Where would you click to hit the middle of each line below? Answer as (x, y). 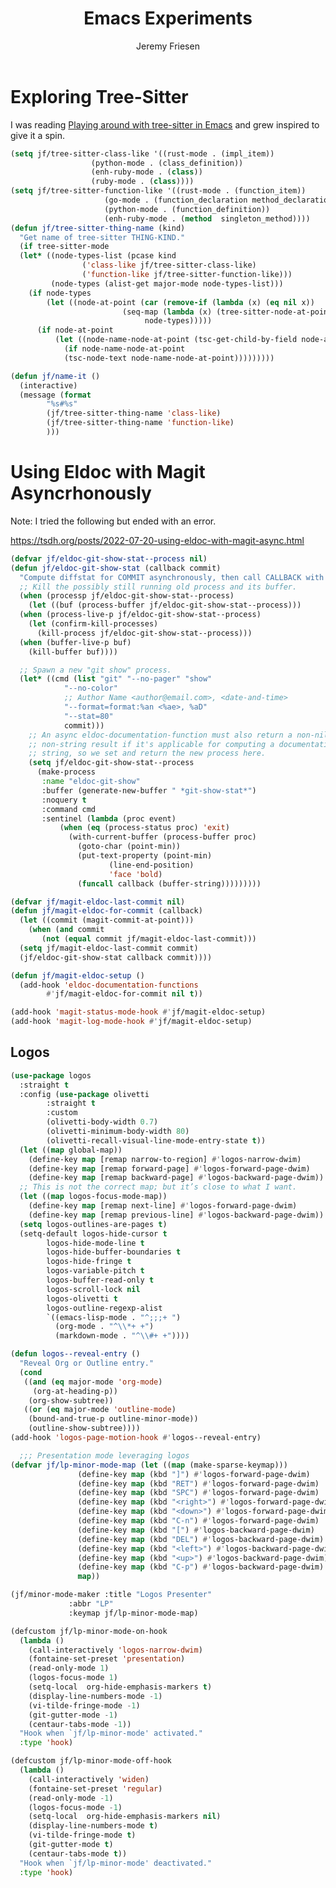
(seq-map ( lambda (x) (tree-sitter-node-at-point (227, 312)
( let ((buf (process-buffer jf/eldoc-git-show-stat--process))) (165, 605)
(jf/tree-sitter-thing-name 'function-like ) (140, 423)
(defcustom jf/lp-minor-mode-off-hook (91, 1761)
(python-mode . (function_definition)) (187, 209)
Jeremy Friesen (168, 46)
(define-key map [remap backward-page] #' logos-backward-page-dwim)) (176, 1178)
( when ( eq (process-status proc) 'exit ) (144, 828)
